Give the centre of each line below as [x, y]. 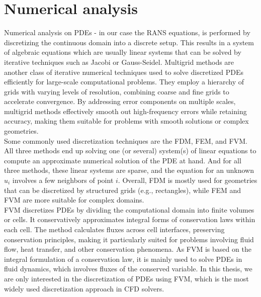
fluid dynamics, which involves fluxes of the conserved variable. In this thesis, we [128, 269]
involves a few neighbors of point [63, 180]
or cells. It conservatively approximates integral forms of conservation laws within [130, 219]
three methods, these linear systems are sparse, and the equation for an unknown [129, 170]
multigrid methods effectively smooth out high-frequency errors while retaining [125, 111]
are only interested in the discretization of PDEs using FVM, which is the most [126, 278]
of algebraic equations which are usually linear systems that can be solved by [123, 52]
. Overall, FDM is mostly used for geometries [188, 180]
